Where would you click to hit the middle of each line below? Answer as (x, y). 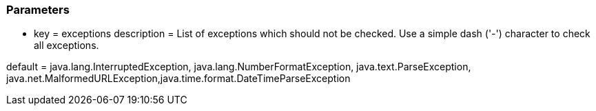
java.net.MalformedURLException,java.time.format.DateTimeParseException (178, 79)
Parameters (38, 10)
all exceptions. (66, 46)
